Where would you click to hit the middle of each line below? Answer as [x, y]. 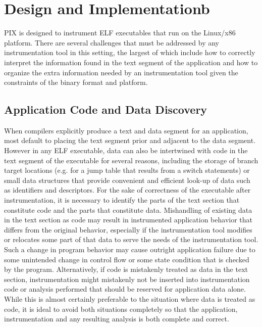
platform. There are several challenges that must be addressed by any [112, 42]
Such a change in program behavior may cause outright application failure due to [130, 249]
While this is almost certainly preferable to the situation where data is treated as [130, 298]
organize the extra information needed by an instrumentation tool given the [121, 72]
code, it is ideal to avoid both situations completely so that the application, [121, 309]
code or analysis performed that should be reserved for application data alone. [125, 289]
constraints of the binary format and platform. [76, 82]
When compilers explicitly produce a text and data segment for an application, [126, 130]
